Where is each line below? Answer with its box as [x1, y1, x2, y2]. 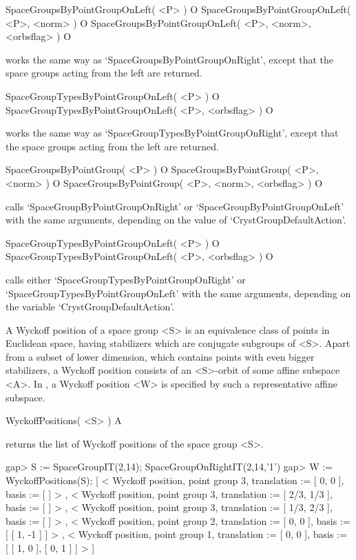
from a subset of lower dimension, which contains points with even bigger [6, 349, 315, 363]
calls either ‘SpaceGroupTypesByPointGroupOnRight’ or [6, 272, 246, 286]
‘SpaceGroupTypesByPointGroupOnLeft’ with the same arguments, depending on [6, 286, 351, 300]
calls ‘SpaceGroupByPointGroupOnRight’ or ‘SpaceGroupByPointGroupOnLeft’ [6, 199, 344, 213]
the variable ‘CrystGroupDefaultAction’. [6, 299, 175, 314]
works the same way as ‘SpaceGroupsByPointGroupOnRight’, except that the [6, 52, 334, 66]
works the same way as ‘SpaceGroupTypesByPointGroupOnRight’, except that [6, 126, 339, 140]
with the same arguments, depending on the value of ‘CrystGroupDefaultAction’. [6, 212, 346, 227]
